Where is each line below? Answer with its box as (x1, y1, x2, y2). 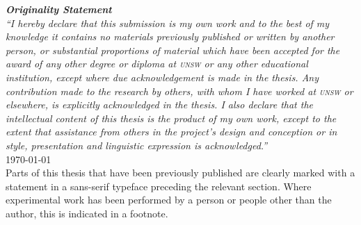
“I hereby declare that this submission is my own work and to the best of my (6, 15, 330, 30)
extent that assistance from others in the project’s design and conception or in (6, 124, 337, 139)
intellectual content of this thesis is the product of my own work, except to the (6, 110, 337, 125)
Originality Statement (6, 2, 112, 16)
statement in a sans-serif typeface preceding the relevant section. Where (6, 178, 312, 193)
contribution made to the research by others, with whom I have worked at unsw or (6, 83, 353, 98)
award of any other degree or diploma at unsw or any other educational (6, 56, 308, 71)
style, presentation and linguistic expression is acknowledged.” (6, 137, 268, 152)
